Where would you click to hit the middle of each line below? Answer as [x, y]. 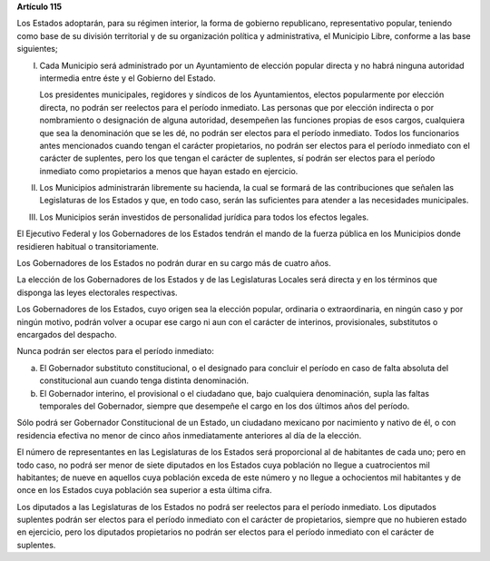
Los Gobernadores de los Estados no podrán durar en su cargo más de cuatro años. [174, 263]
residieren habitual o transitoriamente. [88, 246]
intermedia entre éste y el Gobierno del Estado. [127, 78]
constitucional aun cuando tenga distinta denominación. [144, 380]
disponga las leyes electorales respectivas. [97, 292]
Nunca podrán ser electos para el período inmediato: [116, 351]
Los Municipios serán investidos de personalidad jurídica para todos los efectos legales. [204, 217]
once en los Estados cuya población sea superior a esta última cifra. [144, 490]
